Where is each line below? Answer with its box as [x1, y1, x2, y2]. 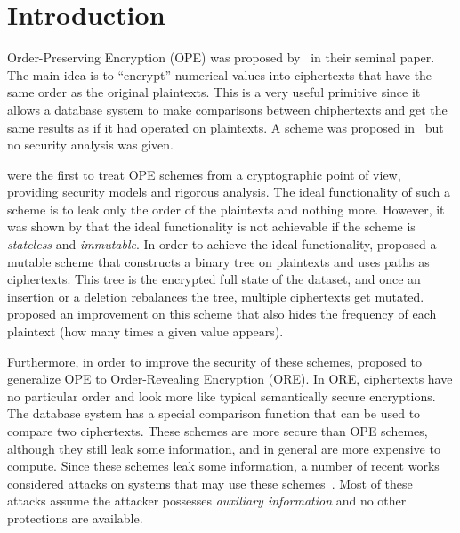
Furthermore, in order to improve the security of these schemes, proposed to [7, 351, 422, 370]
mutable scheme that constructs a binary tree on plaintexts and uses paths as [7, 252, 430, 271]
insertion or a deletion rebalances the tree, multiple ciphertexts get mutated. [7, 287, 424, 305]
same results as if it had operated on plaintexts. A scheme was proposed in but [7, 117, 444, 136]
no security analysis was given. [7, 135, 174, 154]
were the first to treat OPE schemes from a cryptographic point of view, [7, 165, 401, 183]
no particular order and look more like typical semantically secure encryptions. [7, 386, 436, 405]
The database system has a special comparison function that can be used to [7, 404, 421, 423]
